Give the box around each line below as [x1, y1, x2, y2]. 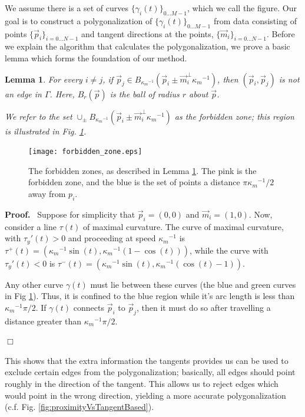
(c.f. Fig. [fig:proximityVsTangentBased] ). [5, 400, 154, 413]
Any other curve [5, 278, 64, 290]
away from [28, 188, 66, 200]
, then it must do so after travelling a [136, 301, 271, 313]
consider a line [5, 220, 57, 232]
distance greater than [5, 314, 82, 327]
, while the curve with [190, 244, 268, 256]
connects [73, 301, 104, 313]
